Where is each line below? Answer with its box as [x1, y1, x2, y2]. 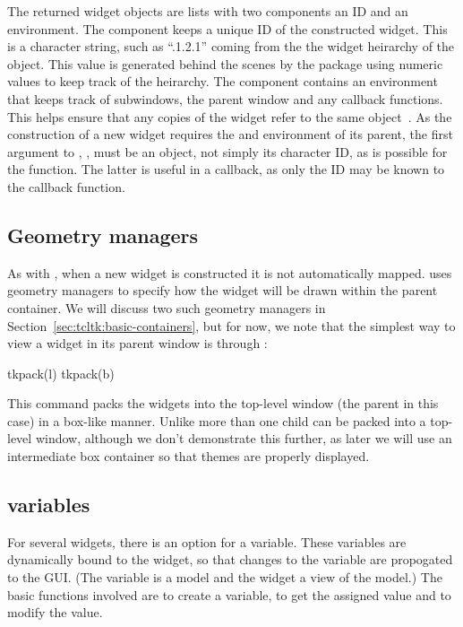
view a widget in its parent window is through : [7, 334, 268, 353]
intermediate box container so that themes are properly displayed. [7, 447, 370, 466]
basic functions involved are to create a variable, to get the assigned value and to [7, 585, 451, 604]
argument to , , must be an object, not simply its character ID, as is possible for [7, 142, 448, 161]
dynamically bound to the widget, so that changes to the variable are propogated [7, 550, 453, 569]
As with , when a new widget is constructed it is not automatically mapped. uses [7, 263, 452, 282]
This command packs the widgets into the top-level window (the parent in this [7, 394, 439, 413]
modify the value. [7, 603, 103, 622]
